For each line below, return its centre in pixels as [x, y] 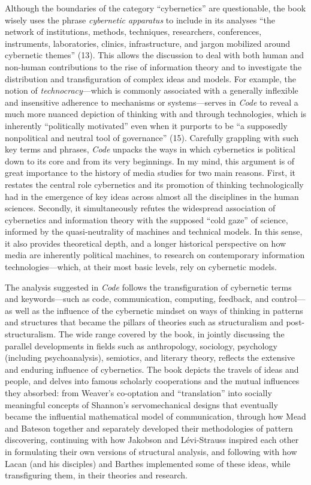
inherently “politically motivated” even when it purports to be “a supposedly [146, 125]
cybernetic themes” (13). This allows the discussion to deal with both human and [155, 55]
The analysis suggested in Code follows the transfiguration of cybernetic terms [148, 287]
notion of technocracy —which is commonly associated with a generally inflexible [152, 90]
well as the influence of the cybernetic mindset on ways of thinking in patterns [159, 310]
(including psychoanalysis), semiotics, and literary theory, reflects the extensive [150, 357]
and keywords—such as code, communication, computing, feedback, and [137, 299]
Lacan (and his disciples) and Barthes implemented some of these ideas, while [148, 463]
